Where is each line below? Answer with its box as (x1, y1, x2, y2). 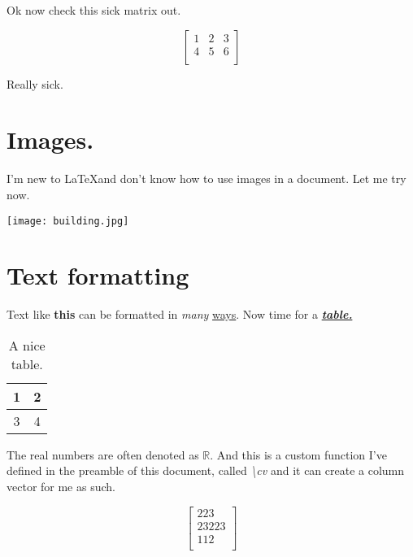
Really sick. (7, 75, 63, 92)
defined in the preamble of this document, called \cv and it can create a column (7, 462, 405, 479)
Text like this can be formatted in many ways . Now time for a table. (7, 306, 353, 323)
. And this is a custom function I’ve (210, 446, 387, 463)
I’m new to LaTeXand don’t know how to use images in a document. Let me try (7, 170, 406, 187)
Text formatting (7, 259, 189, 292)
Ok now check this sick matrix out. (7, 2, 181, 18)
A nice (8, 335, 46, 355)
